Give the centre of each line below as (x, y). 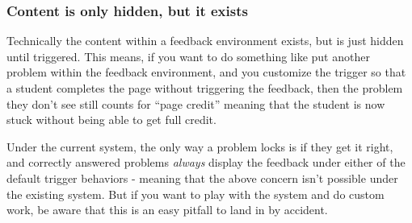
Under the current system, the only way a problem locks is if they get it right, (200, 146)
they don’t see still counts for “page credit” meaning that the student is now (196, 103)
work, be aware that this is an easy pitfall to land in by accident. (167, 210)
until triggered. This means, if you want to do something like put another (188, 56)
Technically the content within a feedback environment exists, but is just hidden (205, 41)
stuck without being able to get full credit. (111, 120)
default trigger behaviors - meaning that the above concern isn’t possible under (202, 178)
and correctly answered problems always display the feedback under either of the (206, 162)
